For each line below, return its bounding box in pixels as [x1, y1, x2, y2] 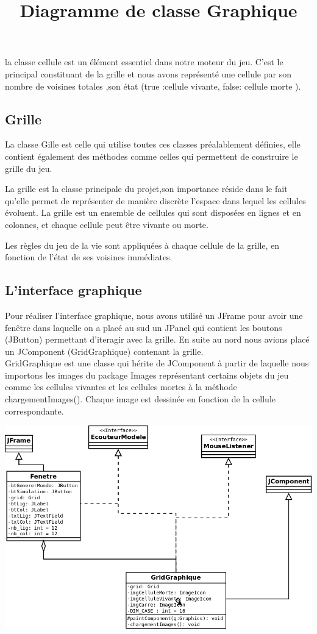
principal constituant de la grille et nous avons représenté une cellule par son [5, 67, 291, 80]
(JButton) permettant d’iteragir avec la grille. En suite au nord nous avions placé [5, 333, 310, 346]
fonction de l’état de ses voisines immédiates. [5, 251, 173, 263]
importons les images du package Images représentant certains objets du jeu [5, 368, 289, 381]
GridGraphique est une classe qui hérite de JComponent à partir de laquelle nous [5, 357, 309, 369]
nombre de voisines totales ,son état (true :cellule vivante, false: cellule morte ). [5, 79, 301, 92]
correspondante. [5, 404, 64, 417]
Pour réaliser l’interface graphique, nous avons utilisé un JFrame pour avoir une [5, 308, 303, 321]
